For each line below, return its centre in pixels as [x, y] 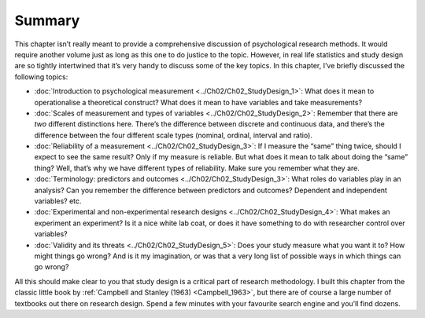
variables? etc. [58, 201]
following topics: [41, 77]
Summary [47, 20]
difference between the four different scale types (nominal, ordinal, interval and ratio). [173, 135]
